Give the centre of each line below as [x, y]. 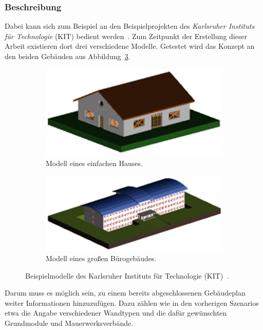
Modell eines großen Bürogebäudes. [101, 258]
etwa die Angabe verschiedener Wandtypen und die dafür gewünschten [116, 313]
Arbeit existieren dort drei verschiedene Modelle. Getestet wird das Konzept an [130, 46]
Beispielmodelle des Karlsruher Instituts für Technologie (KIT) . [127, 275]
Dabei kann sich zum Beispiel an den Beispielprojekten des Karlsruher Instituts [130, 26]
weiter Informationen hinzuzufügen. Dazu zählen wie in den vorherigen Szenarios [132, 302]
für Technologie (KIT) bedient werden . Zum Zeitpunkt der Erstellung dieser [126, 36]
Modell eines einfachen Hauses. [94, 163]
